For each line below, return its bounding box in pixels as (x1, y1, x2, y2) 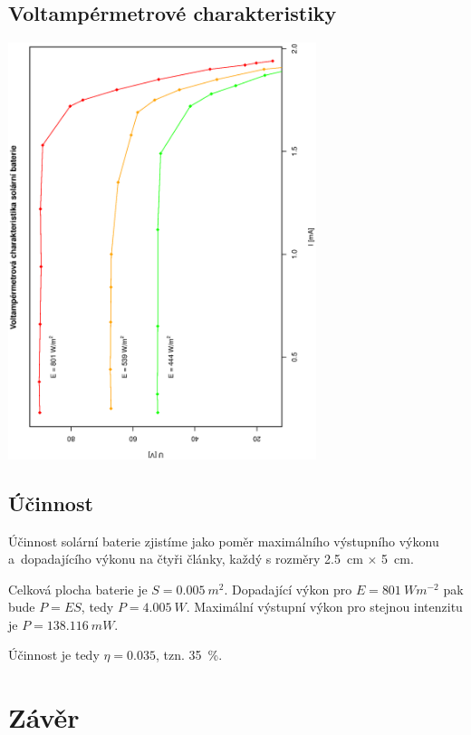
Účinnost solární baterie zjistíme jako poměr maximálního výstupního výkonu (8, 531, 439, 550)
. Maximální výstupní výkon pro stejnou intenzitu (186, 597, 463, 616)
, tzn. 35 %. (156, 645, 223, 664)
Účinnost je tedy (8, 645, 100, 664)
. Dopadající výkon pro (224, 579, 352, 598)
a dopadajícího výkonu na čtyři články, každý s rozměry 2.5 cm (8, 549, 363, 568)
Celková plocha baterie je (8, 579, 148, 598)
